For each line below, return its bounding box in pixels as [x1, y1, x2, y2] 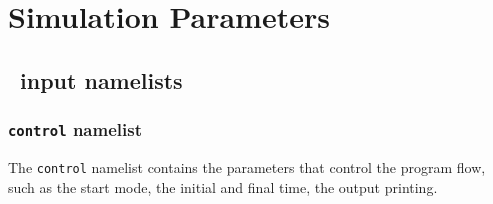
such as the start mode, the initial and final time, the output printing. [8, 176, 438, 197]
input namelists [20, 64, 183, 95]
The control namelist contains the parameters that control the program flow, [8, 156, 486, 177]
